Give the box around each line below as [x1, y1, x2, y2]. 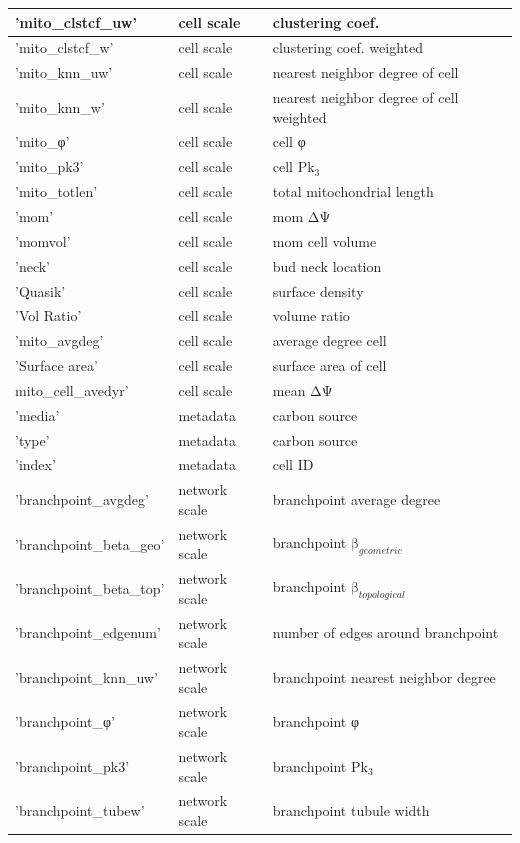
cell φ [272, 131, 306, 152]
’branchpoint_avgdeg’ [15, 489, 149, 510]
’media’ [15, 404, 60, 425]
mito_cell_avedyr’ [15, 379, 129, 400]
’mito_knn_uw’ [15, 62, 113, 83]
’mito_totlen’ [15, 181, 98, 202]
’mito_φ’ [15, 131, 70, 152]
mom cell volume [272, 230, 377, 251]
